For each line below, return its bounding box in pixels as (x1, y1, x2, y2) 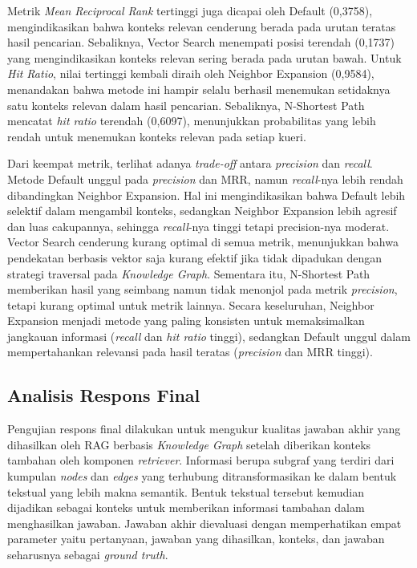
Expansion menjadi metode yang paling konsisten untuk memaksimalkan (7, 312, 365, 329)
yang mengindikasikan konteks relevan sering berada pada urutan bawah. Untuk (7, 49, 402, 66)
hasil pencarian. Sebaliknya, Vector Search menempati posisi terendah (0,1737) (7, 34, 395, 51)
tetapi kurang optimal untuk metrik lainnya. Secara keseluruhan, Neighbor (7, 296, 374, 313)
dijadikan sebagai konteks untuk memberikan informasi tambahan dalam (7, 499, 365, 516)
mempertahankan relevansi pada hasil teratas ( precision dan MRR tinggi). (7, 343, 373, 360)
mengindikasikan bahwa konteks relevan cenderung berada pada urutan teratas (7, 18, 396, 34)
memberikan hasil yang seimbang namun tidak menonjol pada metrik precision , (7, 281, 398, 298)
